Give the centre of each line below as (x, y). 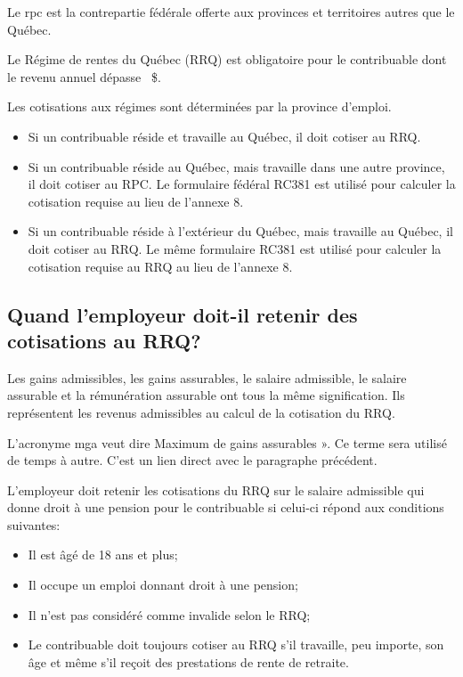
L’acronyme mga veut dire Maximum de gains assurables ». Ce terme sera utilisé (227, 442)
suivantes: (34, 524)
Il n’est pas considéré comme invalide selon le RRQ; (169, 614)
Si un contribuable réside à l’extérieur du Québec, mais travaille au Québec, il (240, 231)
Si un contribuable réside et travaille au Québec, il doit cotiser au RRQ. (224, 136)
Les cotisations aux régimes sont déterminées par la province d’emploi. (199, 106)
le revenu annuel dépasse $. (84, 76)
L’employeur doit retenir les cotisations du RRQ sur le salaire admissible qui (216, 489)
